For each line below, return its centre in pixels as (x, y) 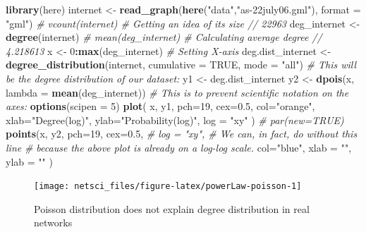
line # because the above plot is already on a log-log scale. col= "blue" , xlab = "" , (179, 147)
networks (53, 222)
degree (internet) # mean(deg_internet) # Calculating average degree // (164, 37)
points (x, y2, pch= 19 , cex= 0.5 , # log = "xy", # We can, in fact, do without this (182, 134)
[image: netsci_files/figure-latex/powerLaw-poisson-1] (168, 187)
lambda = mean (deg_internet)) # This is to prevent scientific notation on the (177, 92)
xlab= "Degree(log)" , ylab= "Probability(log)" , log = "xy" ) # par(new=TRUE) (175, 120)
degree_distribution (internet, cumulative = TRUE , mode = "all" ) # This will (181, 65)
